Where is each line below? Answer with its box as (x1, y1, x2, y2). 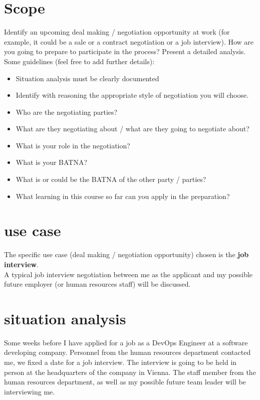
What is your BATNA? (16, 157, 88, 167)
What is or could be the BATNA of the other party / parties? (16, 174, 206, 184)
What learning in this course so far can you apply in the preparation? (16, 190, 230, 201)
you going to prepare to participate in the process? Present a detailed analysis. (4, 46, 246, 57)
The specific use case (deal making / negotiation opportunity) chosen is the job (4, 249, 249, 260)
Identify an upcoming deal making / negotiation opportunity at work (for (4, 27, 230, 37)
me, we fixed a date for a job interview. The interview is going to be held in (4, 357, 237, 367)
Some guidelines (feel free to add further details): (4, 56, 155, 66)
